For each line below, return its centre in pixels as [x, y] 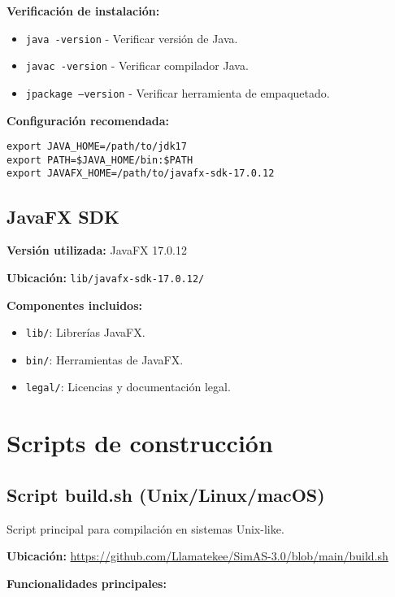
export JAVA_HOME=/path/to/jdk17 [97, 147]
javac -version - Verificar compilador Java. [137, 65]
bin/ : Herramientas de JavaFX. [104, 359]
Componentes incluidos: [74, 305]
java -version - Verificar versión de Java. [132, 38]
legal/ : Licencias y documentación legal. [128, 387]
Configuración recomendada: [88, 120]
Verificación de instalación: [83, 11]
